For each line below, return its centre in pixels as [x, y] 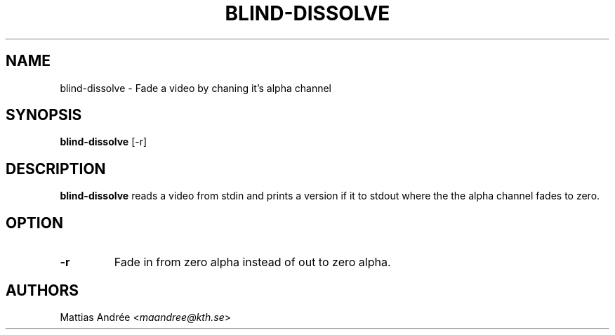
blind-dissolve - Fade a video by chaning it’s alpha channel [196, 88]
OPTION [34, 223]
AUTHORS [42, 290]
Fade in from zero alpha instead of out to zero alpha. [252, 262]
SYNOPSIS [44, 115]
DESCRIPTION [56, 169]
